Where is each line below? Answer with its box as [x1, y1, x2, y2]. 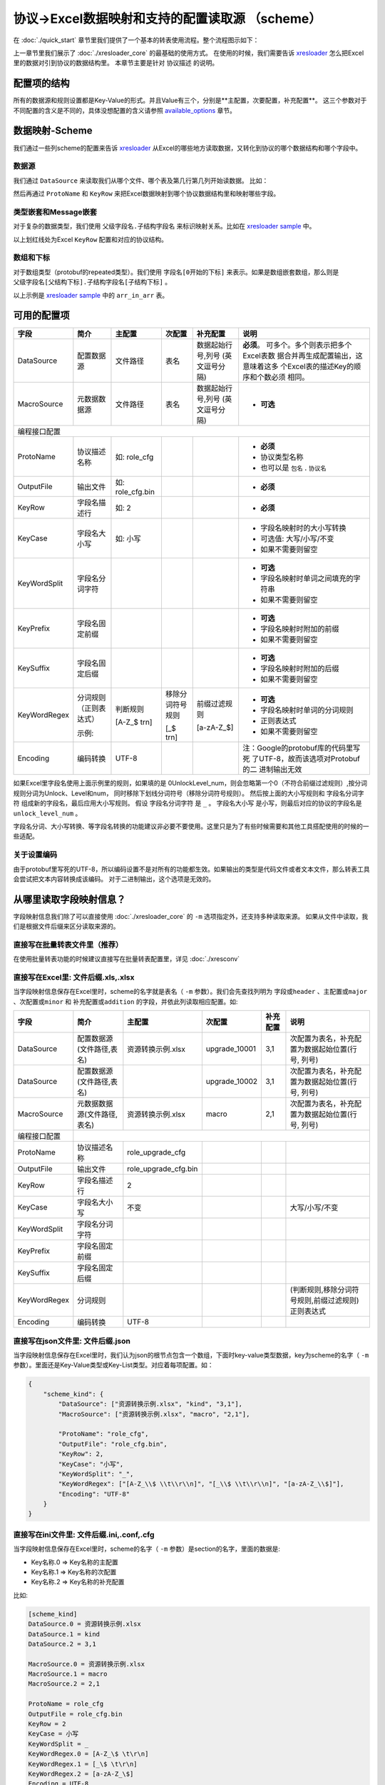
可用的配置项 [13, 309, 70, 321]
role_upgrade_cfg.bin [127, 1164, 198, 1174]
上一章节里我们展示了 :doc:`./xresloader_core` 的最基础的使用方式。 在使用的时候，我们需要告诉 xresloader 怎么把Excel [13, 49, 364, 57]
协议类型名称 [260, 452, 304, 462]
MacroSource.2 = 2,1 [28, 1680, 100, 1688]
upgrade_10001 [205, 1044, 257, 1054]
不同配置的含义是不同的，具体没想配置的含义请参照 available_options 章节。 [13, 106, 237, 114]
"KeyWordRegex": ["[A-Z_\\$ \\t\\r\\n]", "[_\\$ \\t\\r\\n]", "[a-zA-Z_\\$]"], [58, 1480, 344, 1488]
